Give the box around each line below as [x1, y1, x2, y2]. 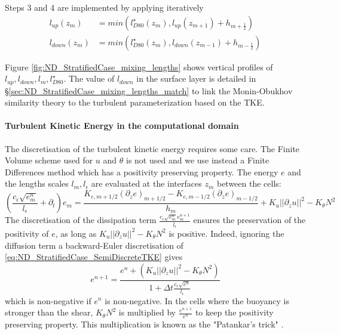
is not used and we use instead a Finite [126, 154, 269, 166]
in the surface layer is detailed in [136, 72, 256, 85]
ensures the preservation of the [193, 214, 306, 226]
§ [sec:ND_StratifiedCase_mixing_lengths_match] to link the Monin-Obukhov [5, 84, 293, 97]
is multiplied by [118, 306, 176, 318]
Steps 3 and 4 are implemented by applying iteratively [5, 1, 204, 13]
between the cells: [216, 177, 281, 190]
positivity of [5, 227, 49, 239]
